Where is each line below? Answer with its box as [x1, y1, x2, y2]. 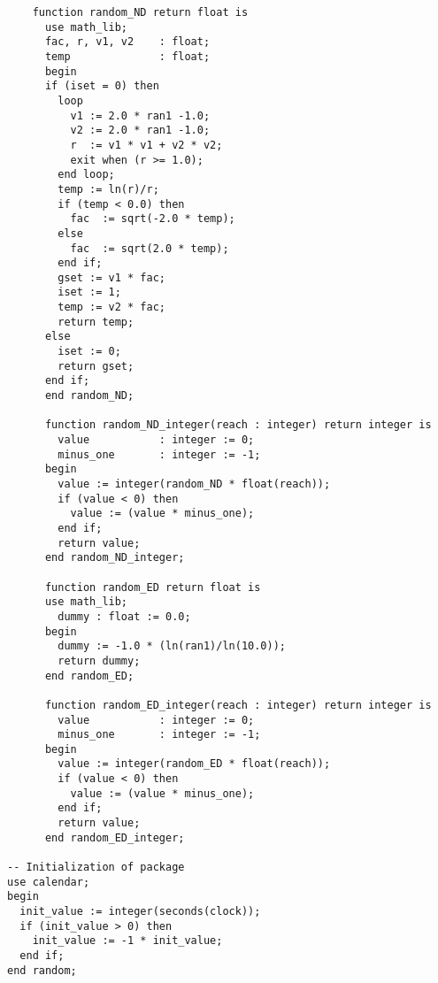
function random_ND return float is [32, 6, 249, 19]
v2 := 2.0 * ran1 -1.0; [70, 124, 211, 137]
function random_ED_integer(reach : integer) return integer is [44, 698, 432, 711]
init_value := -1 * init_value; [32, 934, 223, 948]
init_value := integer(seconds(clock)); [19, 905, 261, 918]
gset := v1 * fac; [58, 271, 165, 284]
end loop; [58, 168, 115, 181]
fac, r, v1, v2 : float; [44, 35, 211, 49]
